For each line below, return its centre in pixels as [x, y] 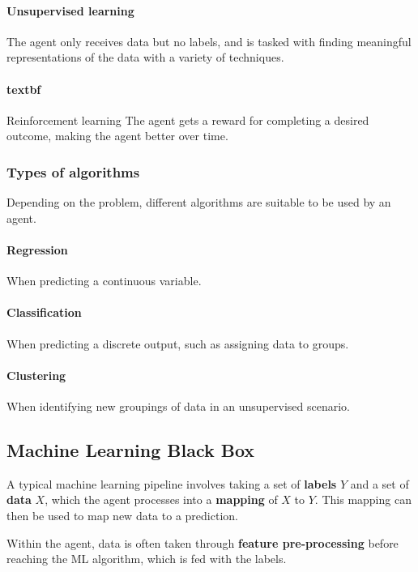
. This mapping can [363, 499]
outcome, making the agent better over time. [117, 136]
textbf [24, 89]
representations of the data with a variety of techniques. [145, 57]
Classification [44, 312]
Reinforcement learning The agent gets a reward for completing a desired [188, 120]
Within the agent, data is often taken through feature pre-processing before [203, 542]
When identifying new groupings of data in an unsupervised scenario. [178, 406]
